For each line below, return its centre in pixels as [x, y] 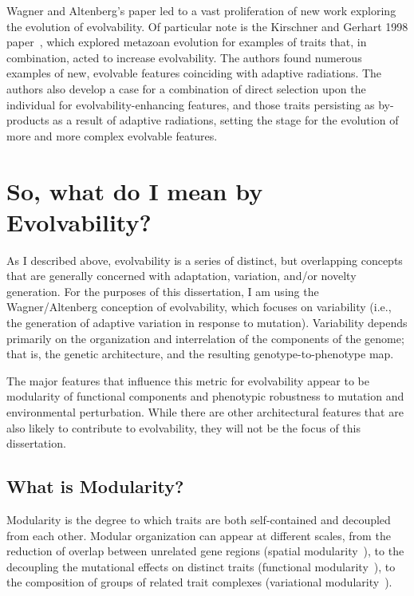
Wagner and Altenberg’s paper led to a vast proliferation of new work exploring [201, 10]
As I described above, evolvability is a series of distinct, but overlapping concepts [205, 260]
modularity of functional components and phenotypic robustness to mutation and [205, 396]
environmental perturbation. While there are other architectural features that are [205, 412]
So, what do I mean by [135, 190]
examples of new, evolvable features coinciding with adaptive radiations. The [194, 73]
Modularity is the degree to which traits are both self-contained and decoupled [199, 519]
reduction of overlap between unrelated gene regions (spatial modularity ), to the [205, 551]
